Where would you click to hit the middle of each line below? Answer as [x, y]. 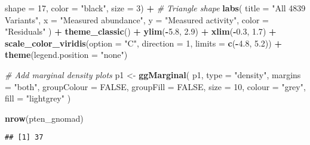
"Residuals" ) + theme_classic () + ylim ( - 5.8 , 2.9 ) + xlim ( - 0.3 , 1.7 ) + [141, 31]
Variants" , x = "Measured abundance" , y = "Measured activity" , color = [137, 19]
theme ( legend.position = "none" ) [66, 55]
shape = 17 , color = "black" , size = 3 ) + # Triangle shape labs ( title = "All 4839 [155, 8]
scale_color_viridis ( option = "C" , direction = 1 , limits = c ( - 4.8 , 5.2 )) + [143, 43]
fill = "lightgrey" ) [38, 98]
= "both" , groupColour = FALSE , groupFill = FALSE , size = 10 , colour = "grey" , [155, 86]
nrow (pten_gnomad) [44, 118]
